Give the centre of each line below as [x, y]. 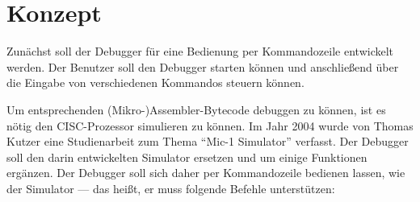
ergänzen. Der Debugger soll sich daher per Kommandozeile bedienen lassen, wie [206, 173]
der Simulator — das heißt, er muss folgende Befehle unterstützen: [171, 188]
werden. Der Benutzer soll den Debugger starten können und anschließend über [203, 66]
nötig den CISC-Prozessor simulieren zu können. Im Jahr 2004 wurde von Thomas [210, 125]
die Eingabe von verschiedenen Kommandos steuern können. [155, 82]
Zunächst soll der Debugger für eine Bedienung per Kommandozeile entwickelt [200, 51]
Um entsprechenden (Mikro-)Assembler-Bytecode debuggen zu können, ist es [196, 109]
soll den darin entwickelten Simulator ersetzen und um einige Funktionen [187, 157]
